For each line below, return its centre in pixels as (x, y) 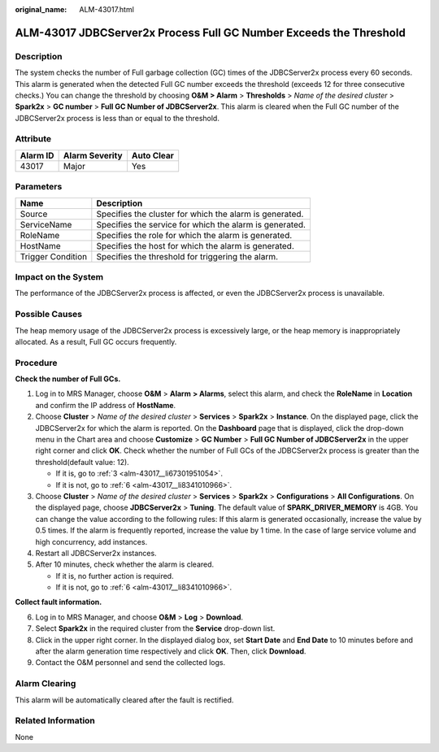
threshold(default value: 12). (82, 462)
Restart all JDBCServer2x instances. (96, 553)
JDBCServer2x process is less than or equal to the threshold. (117, 118)
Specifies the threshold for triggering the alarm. (187, 256)
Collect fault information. (59, 602)
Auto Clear (153, 155)
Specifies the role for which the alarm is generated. (194, 235)
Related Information (55, 721)
